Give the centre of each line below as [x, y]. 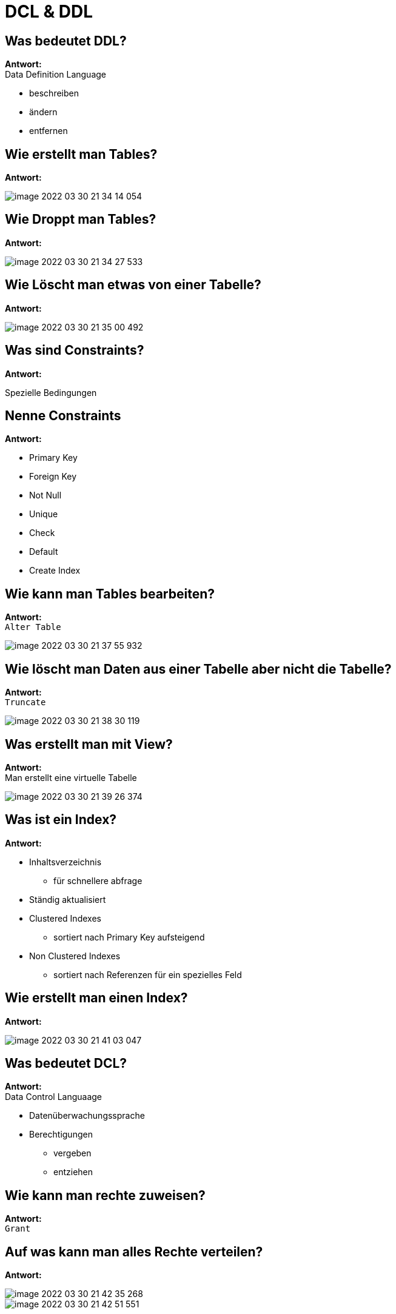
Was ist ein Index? [61, 820]
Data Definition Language [56, 75]
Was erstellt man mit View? [89, 744]
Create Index [55, 571]
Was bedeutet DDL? [66, 41]
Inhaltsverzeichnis [65, 862]
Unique [44, 514]
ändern [43, 112]
